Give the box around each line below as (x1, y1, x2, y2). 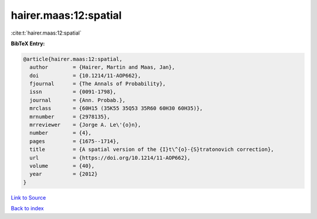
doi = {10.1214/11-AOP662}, (29, 72, 141, 79)
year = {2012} (29, 171, 98, 177)
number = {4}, (29, 130, 92, 136)
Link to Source (11, 194, 46, 201)
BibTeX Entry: (11, 40, 45, 47)
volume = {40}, (29, 163, 95, 169)
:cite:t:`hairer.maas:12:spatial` (11, 29, 82, 36)
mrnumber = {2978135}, (29, 113, 110, 120)
